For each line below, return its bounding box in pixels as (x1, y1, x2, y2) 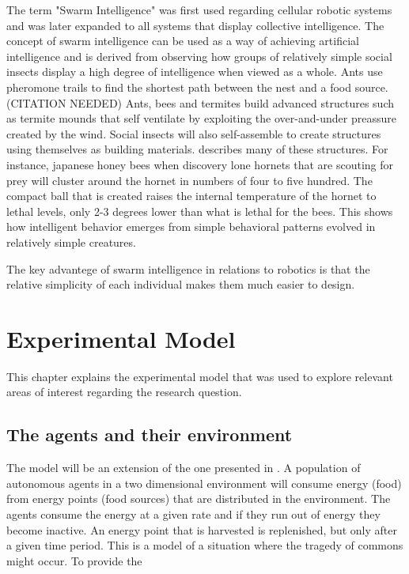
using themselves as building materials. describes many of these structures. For (6, 141, 388, 157)
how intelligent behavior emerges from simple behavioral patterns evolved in (6, 218, 376, 235)
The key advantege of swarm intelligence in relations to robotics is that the (6, 260, 370, 277)
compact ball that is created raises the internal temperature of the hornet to (6, 187, 377, 204)
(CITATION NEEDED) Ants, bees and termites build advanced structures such (6, 94, 394, 111)
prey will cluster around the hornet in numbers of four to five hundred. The (6, 172, 373, 188)
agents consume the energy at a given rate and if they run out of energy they (6, 505, 381, 522)
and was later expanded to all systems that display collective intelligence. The (6, 17, 384, 33)
